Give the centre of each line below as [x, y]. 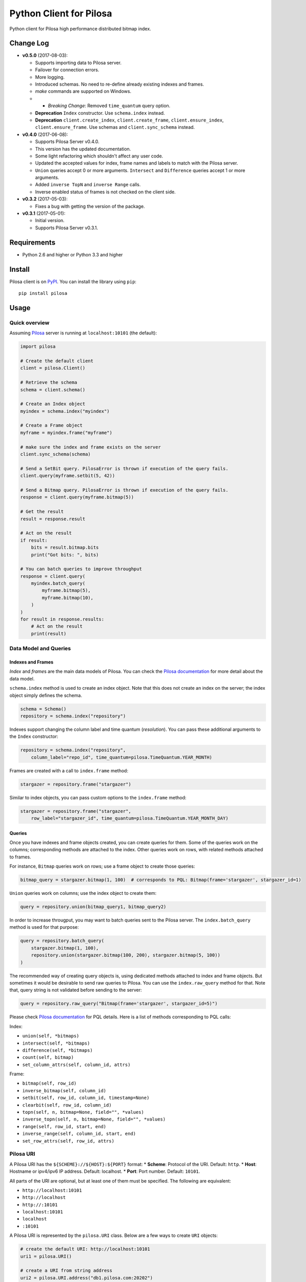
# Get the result [42, 512]
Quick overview [29, 323]
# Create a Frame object [52, 425]
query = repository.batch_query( [62, 941]
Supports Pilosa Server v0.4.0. [67, 142]
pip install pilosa [43, 293]
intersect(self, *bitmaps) [56, 1043]
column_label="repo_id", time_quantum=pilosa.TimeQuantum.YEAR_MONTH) [122, 757]
